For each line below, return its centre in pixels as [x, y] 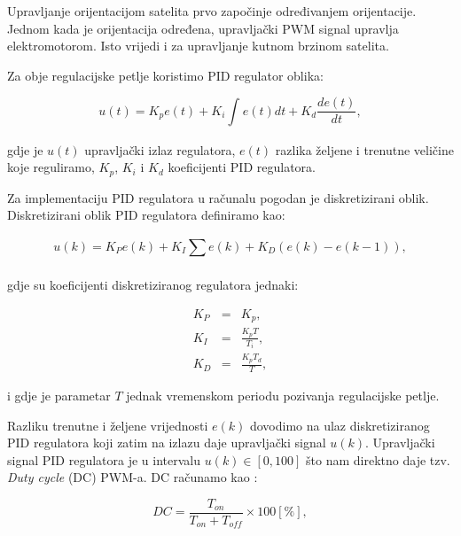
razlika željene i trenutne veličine [364, 149]
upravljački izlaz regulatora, [160, 149]
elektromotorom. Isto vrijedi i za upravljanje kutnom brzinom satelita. [198, 46]
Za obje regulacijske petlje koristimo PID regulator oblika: [165, 75]
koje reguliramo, [51, 167]
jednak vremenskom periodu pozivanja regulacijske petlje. [283, 395]
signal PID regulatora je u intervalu [104, 459]
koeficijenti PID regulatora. [242, 167]
